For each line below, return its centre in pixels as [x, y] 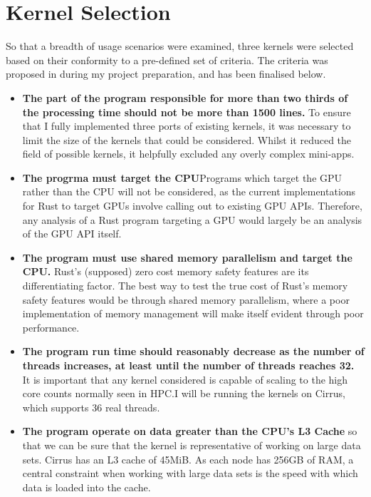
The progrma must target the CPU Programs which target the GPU [182, 177]
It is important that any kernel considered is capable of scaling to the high [185, 379]
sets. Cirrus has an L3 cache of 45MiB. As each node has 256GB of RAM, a [188, 459]
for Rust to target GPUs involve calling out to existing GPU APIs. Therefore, [192, 206]
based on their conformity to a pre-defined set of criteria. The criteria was [167, 60]
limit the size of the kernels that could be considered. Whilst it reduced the [187, 139]
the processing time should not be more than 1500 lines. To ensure [187, 112]
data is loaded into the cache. [87, 487]
